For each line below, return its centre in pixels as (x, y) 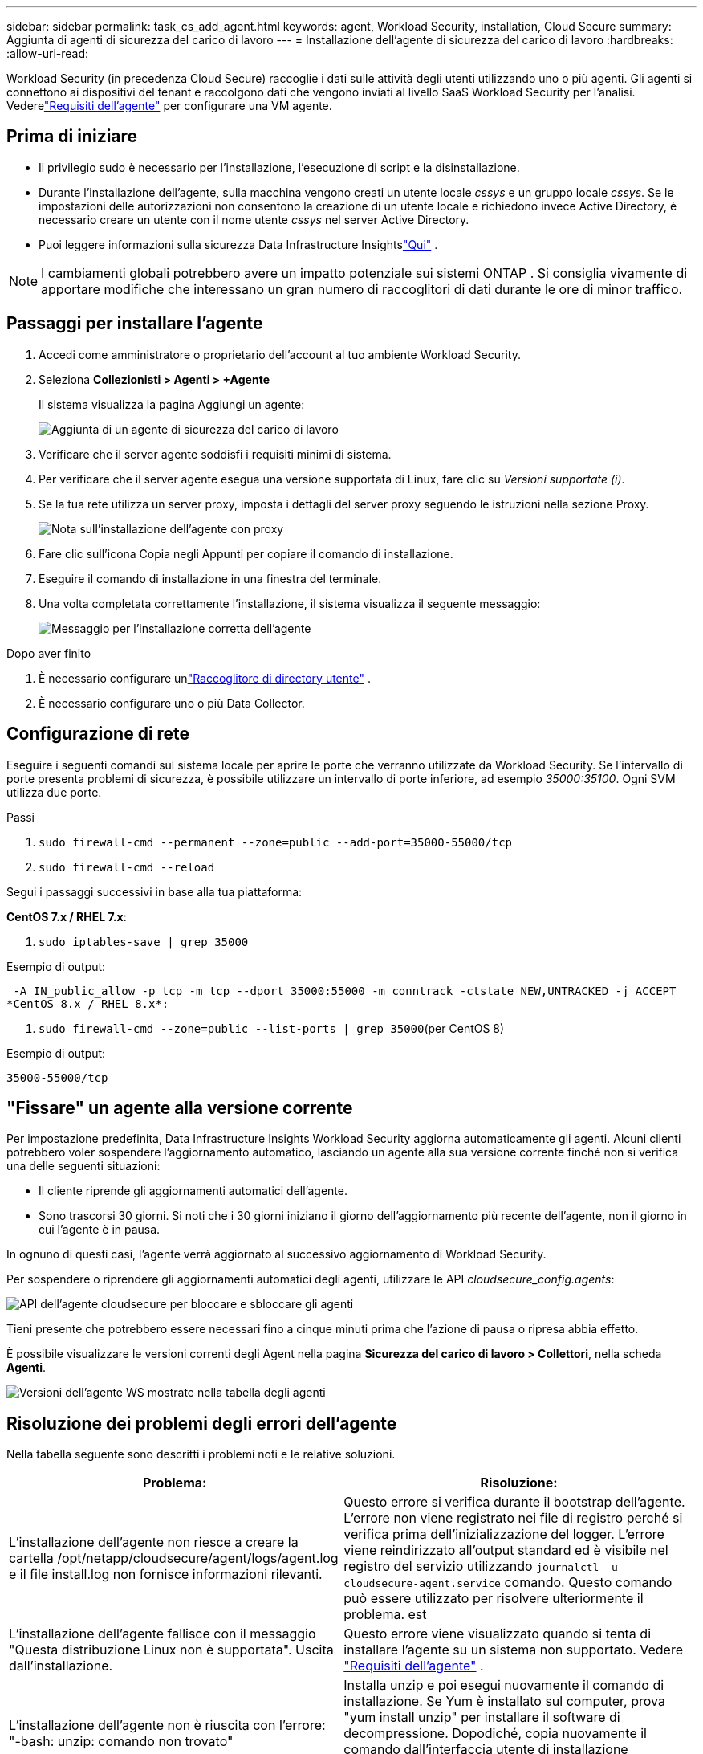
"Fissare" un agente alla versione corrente (180, 1107)
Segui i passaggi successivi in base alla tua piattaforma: (154, 891)
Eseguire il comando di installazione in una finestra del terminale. (210, 578)
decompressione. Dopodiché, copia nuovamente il (495, 1734)
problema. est (385, 1615)
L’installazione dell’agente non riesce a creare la (154, 1542)
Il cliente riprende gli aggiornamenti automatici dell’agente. (193, 1191)
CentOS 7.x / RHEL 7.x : (67, 916)
